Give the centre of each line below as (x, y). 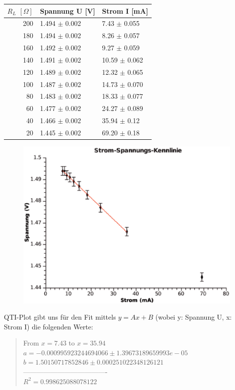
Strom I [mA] (125, 11)
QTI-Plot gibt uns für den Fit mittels (60, 317)
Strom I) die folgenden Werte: (49, 326)
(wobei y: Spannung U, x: (194, 317)
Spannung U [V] (68, 11)
